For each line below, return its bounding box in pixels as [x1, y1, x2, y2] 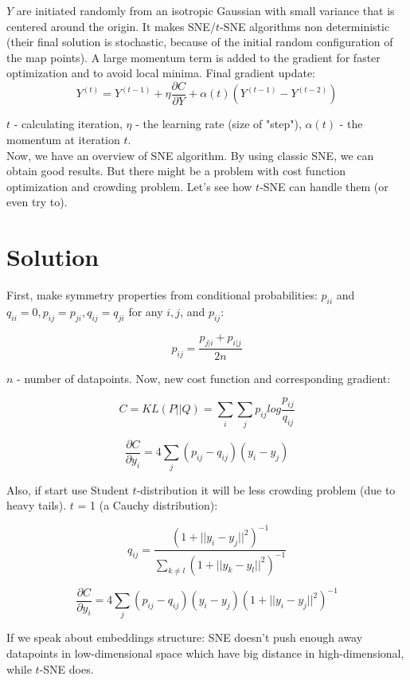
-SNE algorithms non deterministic [219, 18, 390, 34]
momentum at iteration [6, 131, 120, 148]
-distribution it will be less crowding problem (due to [136, 481, 396, 498]
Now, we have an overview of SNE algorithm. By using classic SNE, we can [6, 147, 374, 163]
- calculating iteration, [14, 115, 123, 132]
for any [128, 303, 163, 319]
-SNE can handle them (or [260, 178, 389, 194]
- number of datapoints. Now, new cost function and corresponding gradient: [17, 369, 391, 386]
